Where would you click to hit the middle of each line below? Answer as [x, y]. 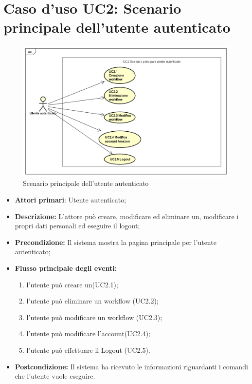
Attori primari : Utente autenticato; [71, 199]
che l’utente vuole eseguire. [55, 376]
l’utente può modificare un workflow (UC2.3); [94, 317]
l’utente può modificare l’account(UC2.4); [88, 333]
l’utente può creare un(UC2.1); [72, 284]
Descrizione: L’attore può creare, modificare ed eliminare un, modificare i [127, 216]
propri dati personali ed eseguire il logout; [77, 226]
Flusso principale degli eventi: [66, 268]
